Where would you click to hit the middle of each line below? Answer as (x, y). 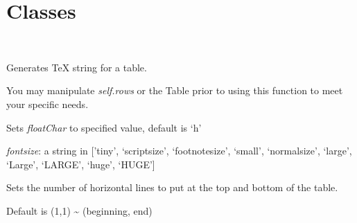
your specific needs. (47, 104)
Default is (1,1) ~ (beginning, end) (79, 210)
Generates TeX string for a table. (77, 67)
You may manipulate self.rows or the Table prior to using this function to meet (175, 90)
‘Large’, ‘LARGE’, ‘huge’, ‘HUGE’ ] (81, 164)
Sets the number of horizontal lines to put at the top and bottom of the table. (172, 187)
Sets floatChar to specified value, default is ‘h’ (104, 127)
